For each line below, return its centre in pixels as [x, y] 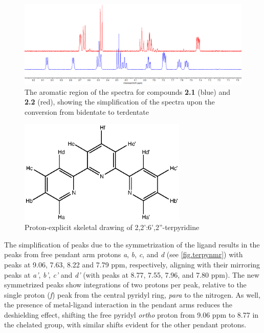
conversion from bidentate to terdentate [87, 111]
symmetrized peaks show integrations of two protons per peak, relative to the [125, 285]
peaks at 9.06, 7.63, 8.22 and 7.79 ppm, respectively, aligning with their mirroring [132, 264]
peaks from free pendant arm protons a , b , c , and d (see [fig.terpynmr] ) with [124, 254]
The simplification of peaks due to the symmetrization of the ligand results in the [132, 244]
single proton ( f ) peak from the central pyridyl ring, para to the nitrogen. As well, [132, 294]
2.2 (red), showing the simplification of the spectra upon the [120, 102]
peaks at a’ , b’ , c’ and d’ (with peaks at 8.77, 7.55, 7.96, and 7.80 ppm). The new [132, 274]
